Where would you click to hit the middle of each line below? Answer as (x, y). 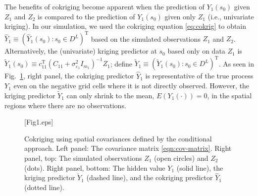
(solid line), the (200, 167)
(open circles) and (181, 158)
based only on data (196, 51)
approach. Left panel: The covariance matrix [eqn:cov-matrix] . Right (128, 148)
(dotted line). (44, 187)
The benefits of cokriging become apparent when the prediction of (104, 6)
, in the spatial (230, 95)
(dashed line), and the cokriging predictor (150, 177)
